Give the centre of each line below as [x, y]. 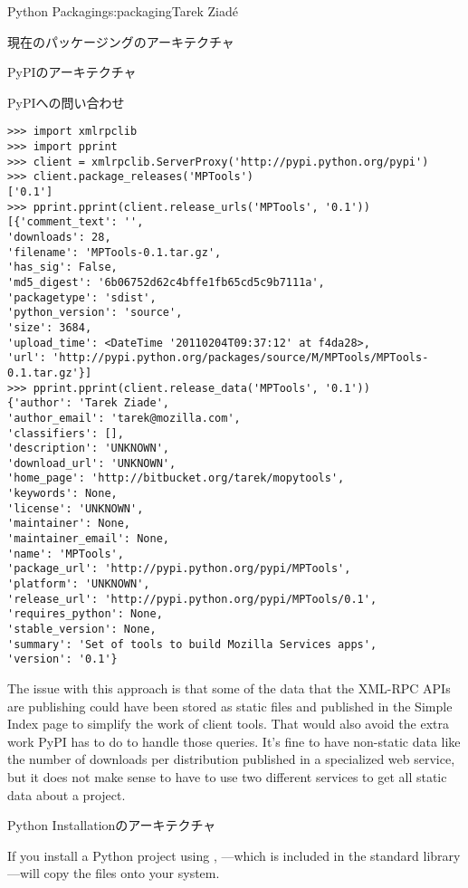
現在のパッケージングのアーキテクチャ [121, 41]
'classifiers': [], [66, 433]
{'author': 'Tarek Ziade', [88, 403]
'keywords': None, [62, 494]
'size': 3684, [50, 327]
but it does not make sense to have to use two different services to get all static [227, 776]
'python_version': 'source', [95, 313]
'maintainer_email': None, [88, 539]
